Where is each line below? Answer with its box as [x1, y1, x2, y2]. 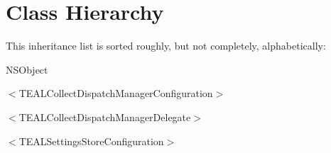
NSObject [6, 62, 48, 76]
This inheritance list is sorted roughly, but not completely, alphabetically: [6, 38, 326, 53]
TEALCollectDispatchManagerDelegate [18, 109, 191, 124]
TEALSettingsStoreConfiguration [18, 133, 164, 148]
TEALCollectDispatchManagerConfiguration [18, 86, 213, 101]
